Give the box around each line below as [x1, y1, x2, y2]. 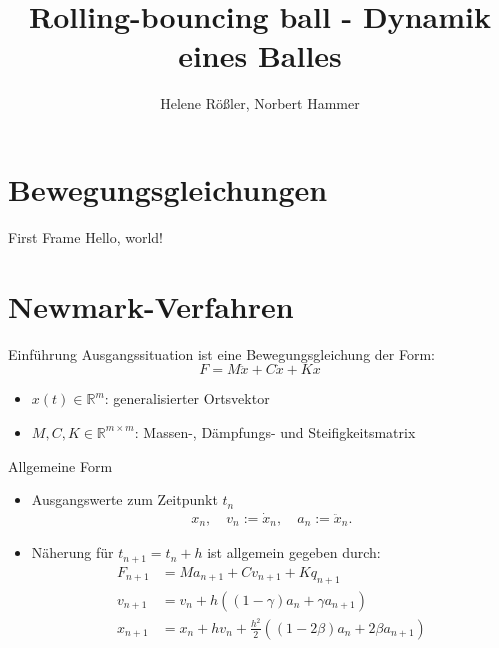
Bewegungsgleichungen [8, 168, 328, 209]
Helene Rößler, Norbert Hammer [160, 93, 360, 114]
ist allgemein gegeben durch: [207, 542, 381, 563]
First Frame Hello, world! [8, 226, 163, 247]
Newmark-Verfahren [8, 285, 294, 326]
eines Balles [178, 35, 342, 76]
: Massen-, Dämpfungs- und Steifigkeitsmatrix [134, 421, 416, 442]
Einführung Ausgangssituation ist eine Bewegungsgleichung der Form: [8, 343, 435, 364]
